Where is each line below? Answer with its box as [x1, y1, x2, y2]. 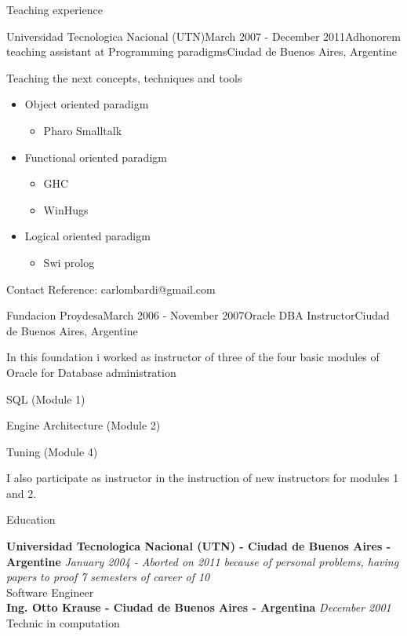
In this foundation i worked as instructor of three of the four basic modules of [6, 349, 380, 365]
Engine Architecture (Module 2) [6, 417, 161, 433]
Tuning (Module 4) [6, 443, 98, 459]
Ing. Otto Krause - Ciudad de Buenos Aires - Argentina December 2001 [6, 599, 391, 616]
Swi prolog [43, 254, 95, 270]
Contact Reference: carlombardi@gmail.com [6, 280, 216, 297]
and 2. [6, 484, 37, 501]
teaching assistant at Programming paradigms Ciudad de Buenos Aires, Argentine [6, 43, 398, 60]
